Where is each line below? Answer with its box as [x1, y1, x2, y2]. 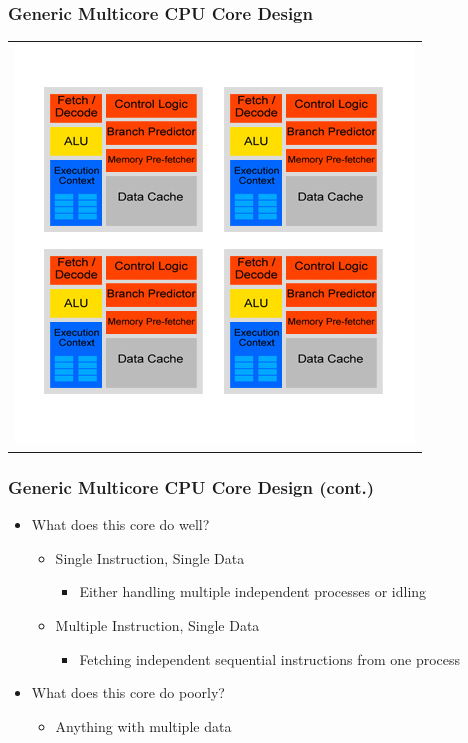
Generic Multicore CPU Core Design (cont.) [8, 474, 375, 499]
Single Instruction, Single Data [55, 547, 245, 568]
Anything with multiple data [55, 715, 232, 736]
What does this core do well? [31, 514, 210, 535]
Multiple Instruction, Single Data [55, 615, 260, 636]
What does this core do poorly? [31, 682, 225, 703]
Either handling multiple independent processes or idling [79, 581, 427, 602]
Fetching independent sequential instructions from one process [79, 648, 461, 669]
